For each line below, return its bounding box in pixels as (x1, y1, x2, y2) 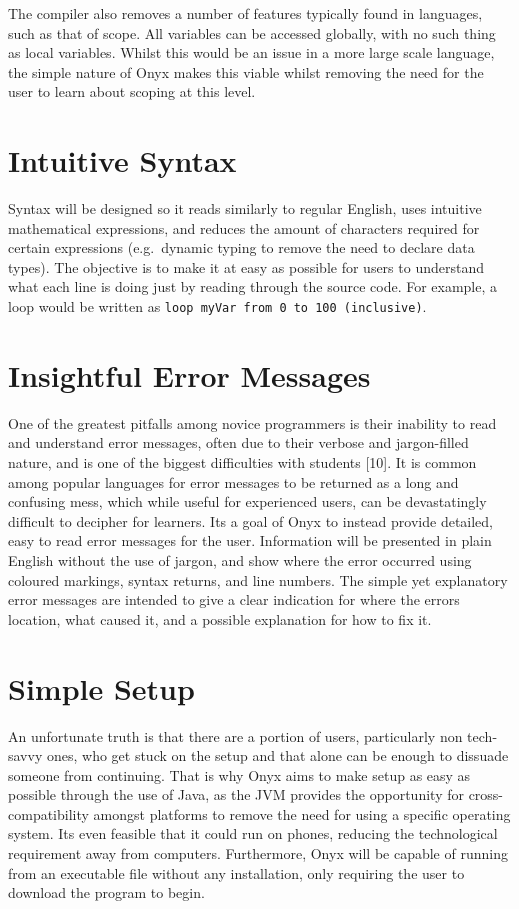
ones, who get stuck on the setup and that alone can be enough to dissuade (46, 745, 509, 766)
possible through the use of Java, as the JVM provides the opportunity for (8, 784, 464, 805)
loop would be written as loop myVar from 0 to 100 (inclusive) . (8, 296, 427, 317)
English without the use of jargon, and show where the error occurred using (8, 550, 472, 570)
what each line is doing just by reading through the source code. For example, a (8, 276, 498, 297)
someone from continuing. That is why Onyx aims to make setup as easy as (8, 764, 471, 785)
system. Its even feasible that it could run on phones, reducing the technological (8, 823, 498, 844)
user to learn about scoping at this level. (8, 81, 256, 102)
